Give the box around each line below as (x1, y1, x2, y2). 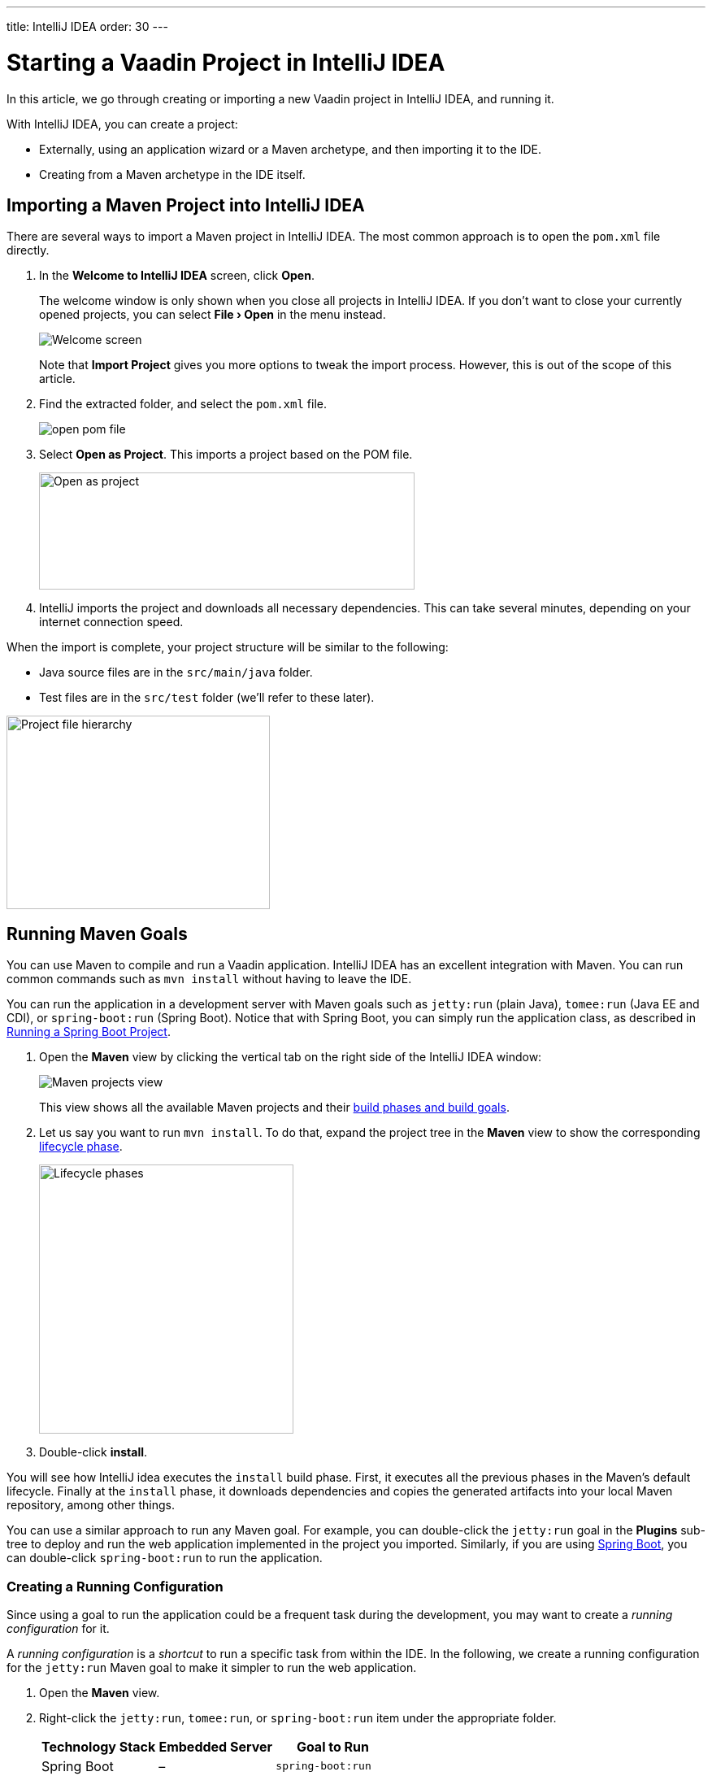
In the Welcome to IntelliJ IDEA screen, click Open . (39, 268, 315, 283)
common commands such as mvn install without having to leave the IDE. (7, 972, 412, 986)
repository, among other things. (7, 1498, 175, 1513)
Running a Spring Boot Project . (7, 1025, 171, 1039)
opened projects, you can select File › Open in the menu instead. (39, 307, 386, 322)
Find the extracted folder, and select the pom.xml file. (39, 397, 327, 411)
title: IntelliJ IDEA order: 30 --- (7, 20, 168, 33)
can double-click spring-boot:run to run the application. (7, 1551, 323, 1565)
